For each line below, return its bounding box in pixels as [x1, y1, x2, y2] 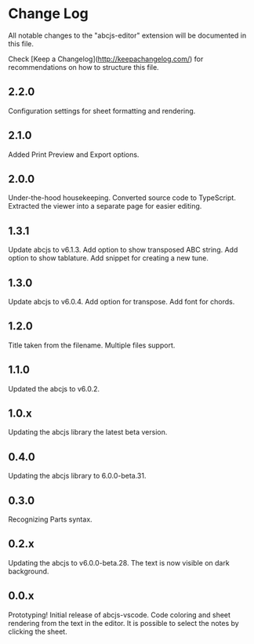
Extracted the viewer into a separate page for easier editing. [8, 202, 202, 211]
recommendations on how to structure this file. [8, 62, 159, 71]
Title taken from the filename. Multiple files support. [8, 340, 176, 350]
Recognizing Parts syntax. [8, 515, 93, 524]
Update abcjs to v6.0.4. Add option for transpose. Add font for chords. [8, 297, 235, 306]
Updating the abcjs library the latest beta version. [8, 428, 168, 437]
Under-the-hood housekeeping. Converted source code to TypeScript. [8, 193, 237, 202]
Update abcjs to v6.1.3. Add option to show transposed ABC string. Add [8, 245, 238, 255]
